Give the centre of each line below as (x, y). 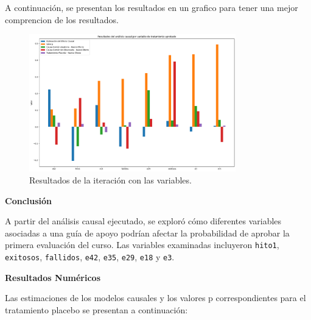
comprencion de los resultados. (62, 19)
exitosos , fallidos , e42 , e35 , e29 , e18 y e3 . (90, 257)
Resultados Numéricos (53, 277)
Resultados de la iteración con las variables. (110, 180)
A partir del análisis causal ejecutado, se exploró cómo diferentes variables (143, 221)
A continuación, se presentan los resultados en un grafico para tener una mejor (152, 7)
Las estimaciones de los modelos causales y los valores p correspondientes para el (155, 298)
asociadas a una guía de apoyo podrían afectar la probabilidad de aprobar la (147, 233)
